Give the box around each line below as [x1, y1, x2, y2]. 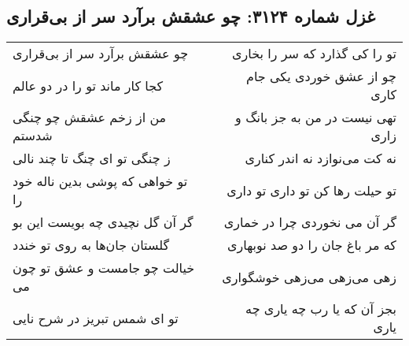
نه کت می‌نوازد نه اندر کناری [245, 149, 396, 168]
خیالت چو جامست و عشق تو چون [13, 259, 195, 277]
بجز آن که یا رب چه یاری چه [245, 299, 396, 318]
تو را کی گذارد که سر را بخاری [232, 44, 396, 63]
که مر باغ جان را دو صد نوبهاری [227, 236, 396, 255]
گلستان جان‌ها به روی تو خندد [13, 236, 170, 255]
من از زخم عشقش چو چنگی [13, 108, 167, 127]
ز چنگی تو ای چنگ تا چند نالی [13, 149, 171, 168]
